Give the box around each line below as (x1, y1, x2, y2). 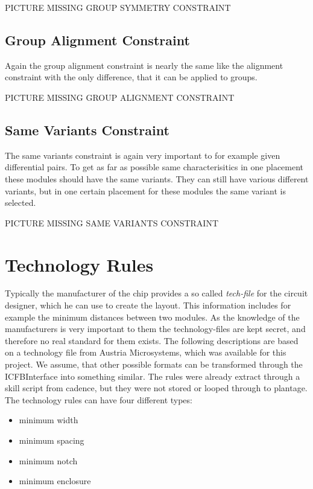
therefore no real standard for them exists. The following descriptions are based (5, 334, 299, 347)
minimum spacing (19, 434, 84, 446)
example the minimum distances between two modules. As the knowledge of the (5, 310, 300, 323)
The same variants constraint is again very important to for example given (5, 149, 280, 161)
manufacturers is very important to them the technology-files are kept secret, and (5, 322, 306, 335)
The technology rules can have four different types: (5, 393, 192, 406)
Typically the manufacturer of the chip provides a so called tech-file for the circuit (5, 287, 308, 299)
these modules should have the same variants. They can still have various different (5, 172, 309, 185)
